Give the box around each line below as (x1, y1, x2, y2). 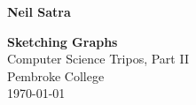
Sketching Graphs (7, 32, 118, 50)
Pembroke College (7, 66, 105, 85)
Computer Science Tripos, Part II (7, 49, 189, 68)
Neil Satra (7, 3, 71, 20)
